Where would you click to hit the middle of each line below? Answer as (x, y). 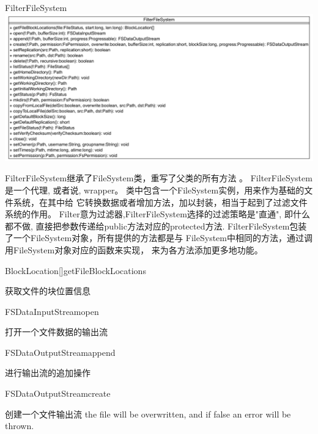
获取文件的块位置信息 (48, 291)
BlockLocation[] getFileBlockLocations (76, 270)
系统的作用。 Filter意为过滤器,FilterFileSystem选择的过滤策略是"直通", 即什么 (157, 214)
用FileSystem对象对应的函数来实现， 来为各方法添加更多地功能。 (134, 249)
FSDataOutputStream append (60, 352)
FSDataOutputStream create (58, 393)
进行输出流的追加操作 (48, 373)
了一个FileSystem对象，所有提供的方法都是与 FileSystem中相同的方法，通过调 (159, 238)
